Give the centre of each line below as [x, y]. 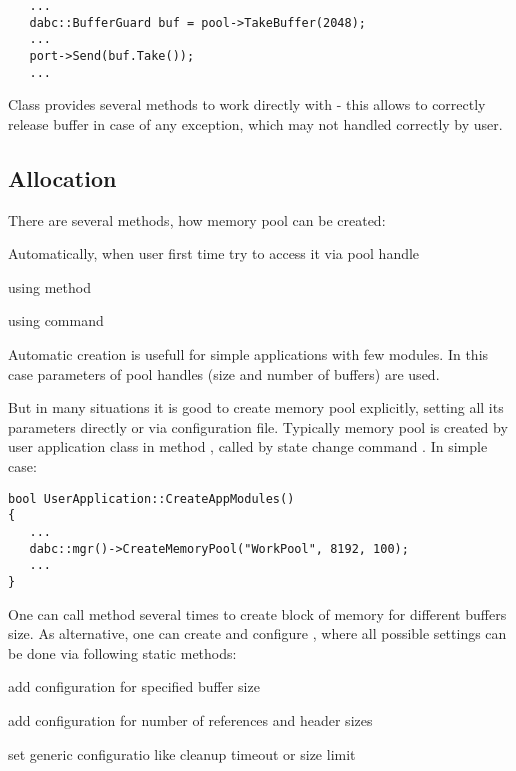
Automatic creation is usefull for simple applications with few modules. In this [248, 354]
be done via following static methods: [122, 652]
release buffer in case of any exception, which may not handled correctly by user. [255, 123]
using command [56, 320]
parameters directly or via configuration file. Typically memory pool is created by [258, 426]
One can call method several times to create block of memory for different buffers [257, 613]
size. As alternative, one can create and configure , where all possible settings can [257, 633]
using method [49, 286]
